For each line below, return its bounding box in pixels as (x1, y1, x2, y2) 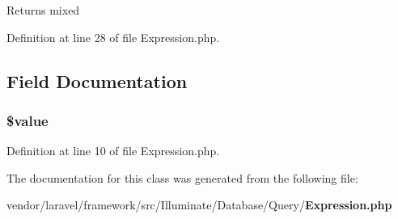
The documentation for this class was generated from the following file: (6, 169, 358, 186)
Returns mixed (6, 2, 80, 18)
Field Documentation (6, 68, 188, 93)
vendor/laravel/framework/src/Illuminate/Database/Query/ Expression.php (6, 196, 392, 213)
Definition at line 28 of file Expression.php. (6, 28, 220, 45)
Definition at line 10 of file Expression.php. (6, 142, 220, 159)
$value (6, 110, 49, 130)
